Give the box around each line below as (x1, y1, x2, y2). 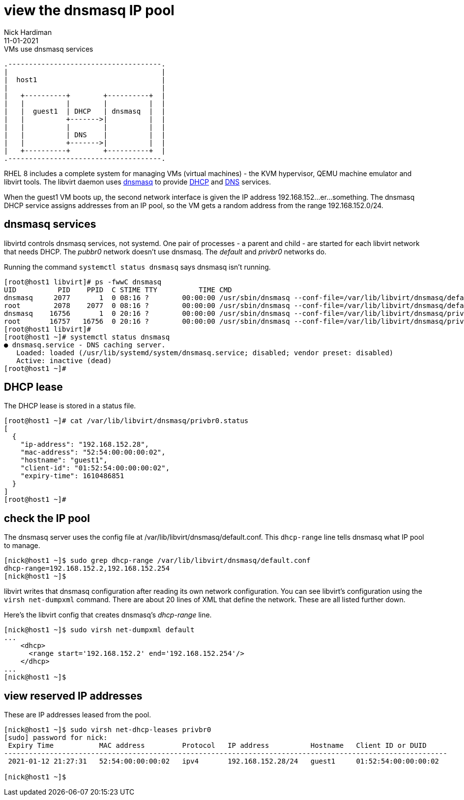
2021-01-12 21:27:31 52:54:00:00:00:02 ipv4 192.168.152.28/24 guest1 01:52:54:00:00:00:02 (8, 757, 439, 766)
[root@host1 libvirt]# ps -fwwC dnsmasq (4, 277, 162, 286)
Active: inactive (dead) (16, 356, 112, 365)
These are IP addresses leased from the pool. (4, 710, 151, 719)
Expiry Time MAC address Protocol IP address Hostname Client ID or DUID (8, 741, 427, 750)
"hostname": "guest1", (20, 456, 108, 464)
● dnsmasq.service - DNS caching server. (4, 340, 166, 349)
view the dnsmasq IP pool (4, 2, 174, 19)
